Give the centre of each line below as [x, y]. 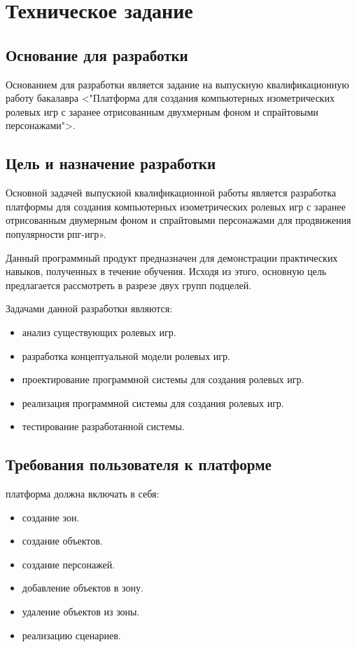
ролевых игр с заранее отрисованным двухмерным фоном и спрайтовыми [162, 111]
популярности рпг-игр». [56, 233]
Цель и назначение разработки [111, 163]
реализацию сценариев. [71, 635]
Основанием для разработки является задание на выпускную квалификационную [177, 84]
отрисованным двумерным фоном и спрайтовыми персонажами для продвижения [178, 220]
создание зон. [51, 517]
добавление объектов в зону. [83, 588]
